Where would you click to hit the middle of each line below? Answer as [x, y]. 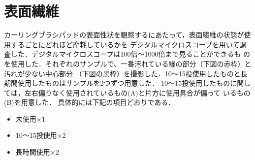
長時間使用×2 [37, 152]
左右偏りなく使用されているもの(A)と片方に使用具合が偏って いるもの [137, 92]
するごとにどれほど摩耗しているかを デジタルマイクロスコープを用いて [125, 44]
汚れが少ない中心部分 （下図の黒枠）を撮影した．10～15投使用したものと [122, 73]
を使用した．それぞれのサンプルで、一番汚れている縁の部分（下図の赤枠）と [128, 63]
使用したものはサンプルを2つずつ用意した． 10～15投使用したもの [124, 83]
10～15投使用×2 [41, 135]
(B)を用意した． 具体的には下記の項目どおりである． [90, 102]
